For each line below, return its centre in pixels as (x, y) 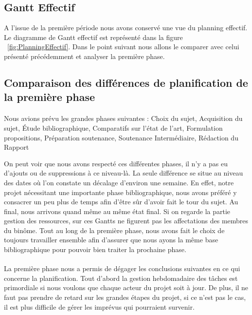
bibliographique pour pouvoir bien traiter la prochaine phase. (95, 249)
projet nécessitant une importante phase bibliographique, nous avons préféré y (120, 192)
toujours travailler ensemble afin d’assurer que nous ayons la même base (111, 240)
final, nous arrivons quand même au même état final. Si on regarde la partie (117, 211)
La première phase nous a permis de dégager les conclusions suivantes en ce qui (122, 268)
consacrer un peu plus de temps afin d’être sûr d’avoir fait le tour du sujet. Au (121, 202)
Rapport (17, 147)
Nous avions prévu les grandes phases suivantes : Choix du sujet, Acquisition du (123, 118)
